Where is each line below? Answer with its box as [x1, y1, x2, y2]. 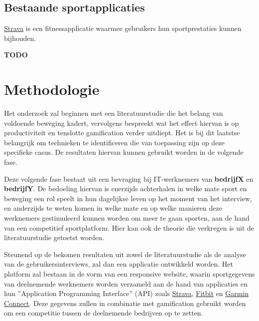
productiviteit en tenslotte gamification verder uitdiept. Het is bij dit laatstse [4, 127, 240, 138]
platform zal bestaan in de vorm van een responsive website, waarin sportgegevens [4, 269, 255, 279]
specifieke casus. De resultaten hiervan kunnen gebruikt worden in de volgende [4, 147, 244, 157]
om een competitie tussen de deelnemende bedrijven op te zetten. [4, 308, 203, 318]
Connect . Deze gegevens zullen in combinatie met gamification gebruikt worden [4, 298, 246, 308]
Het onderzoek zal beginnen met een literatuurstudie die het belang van [4, 108, 223, 118]
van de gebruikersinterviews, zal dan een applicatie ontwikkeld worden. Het [4, 259, 233, 269]
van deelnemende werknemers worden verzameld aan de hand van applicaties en [4, 278, 248, 289]
